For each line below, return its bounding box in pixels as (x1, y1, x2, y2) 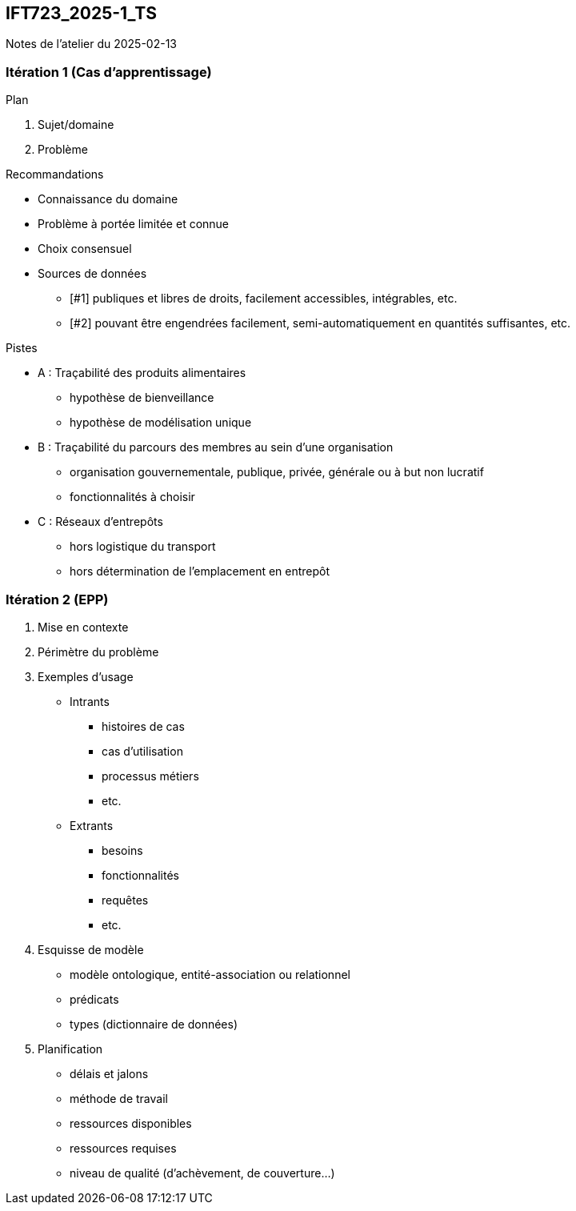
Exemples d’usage (38, 669, 134, 684)
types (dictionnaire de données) (70, 1017, 238, 1031)
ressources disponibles (70, 1116, 192, 1130)
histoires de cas (102, 719, 185, 733)
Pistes (6, 341, 38, 355)
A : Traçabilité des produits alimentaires (38, 366, 246, 380)
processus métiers (102, 768, 199, 783)
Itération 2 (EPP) (6, 591, 109, 608)
